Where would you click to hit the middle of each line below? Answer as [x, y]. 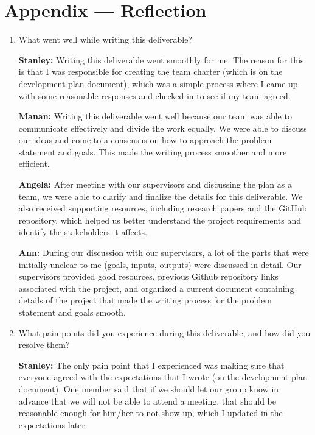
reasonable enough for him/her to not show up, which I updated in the [151, 413]
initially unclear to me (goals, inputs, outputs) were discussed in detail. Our [160, 264]
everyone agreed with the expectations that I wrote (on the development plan [163, 377]
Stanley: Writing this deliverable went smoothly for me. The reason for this [161, 59]
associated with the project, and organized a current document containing [156, 288]
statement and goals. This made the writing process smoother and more [153, 151]
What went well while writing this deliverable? [106, 39]
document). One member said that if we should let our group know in [149, 388]
